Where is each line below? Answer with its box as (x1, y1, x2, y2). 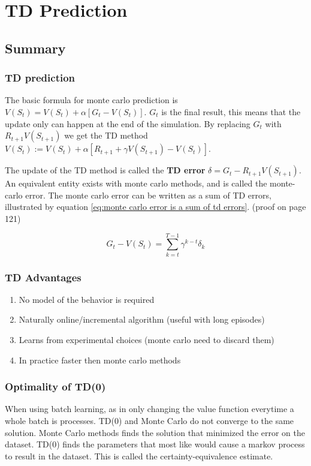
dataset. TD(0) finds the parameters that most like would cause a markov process (5, 438, 305, 450)
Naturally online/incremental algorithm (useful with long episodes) (19, 313, 265, 326)
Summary (5, 38, 66, 57)
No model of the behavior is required (19, 293, 155, 305)
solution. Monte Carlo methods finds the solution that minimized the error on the (5, 426, 305, 438)
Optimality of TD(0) (5, 379, 106, 394)
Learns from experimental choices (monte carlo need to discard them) (19, 333, 274, 346)
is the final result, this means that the (161, 105, 301, 118)
